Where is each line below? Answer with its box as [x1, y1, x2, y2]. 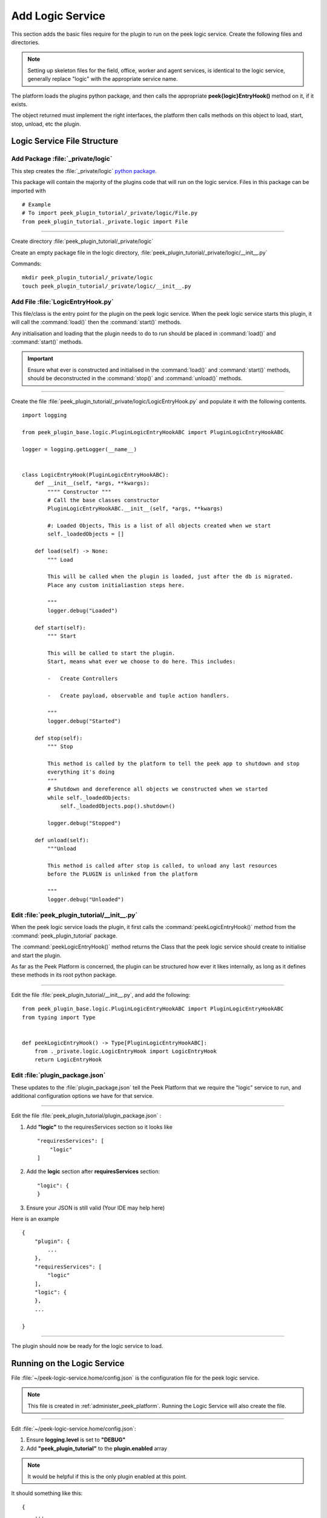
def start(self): [34, 624, 86, 631]
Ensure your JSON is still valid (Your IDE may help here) [26, 1204, 165, 1211]
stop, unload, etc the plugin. [11, 120, 81, 128]
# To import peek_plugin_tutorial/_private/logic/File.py [22, 209, 198, 217]
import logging [22, 412, 67, 418]
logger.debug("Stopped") [47, 820, 121, 826]
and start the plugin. [11, 951, 62, 959]
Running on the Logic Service [11, 1358, 125, 1369]
